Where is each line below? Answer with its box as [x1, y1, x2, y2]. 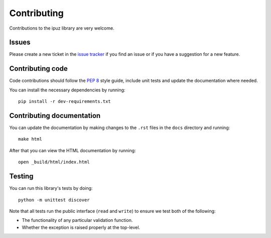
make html [18, 136, 42, 142]
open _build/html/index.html [18, 159, 90, 165]
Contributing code [9, 64, 68, 73]
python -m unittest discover [18, 197, 90, 203]
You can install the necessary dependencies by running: [9, 87, 125, 93]
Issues [9, 38, 31, 47]
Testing [9, 172, 34, 181]
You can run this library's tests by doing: [9, 185, 93, 191]
